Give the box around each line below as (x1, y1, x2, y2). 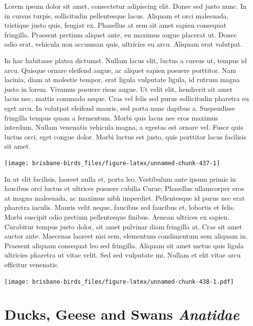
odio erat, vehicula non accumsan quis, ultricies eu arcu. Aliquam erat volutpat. (4, 39, 242, 49)
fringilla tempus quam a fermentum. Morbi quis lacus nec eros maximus (4, 112, 218, 122)
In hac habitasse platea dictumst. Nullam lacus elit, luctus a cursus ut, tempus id (4, 55, 247, 65)
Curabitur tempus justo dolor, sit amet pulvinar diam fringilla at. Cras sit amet (4, 221, 242, 231)
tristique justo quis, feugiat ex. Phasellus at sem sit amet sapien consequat (4, 20, 226, 30)
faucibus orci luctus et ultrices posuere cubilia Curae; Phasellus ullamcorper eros (4, 183, 244, 193)
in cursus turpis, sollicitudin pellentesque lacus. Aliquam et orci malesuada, (4, 10, 229, 20)
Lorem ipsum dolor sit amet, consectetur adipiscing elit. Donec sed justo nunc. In (4, 1, 247, 11)
